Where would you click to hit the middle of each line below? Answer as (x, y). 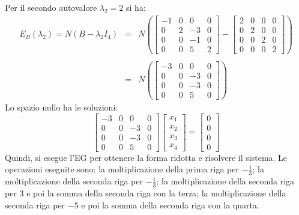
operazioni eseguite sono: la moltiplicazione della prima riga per (122, 169)
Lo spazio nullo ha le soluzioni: (62, 107)
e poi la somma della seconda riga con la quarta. (170, 204)
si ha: (136, 7)
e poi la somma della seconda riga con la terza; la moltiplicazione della (156, 193)
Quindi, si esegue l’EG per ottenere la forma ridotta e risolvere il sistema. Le (146, 157)
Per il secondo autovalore (51, 7)
